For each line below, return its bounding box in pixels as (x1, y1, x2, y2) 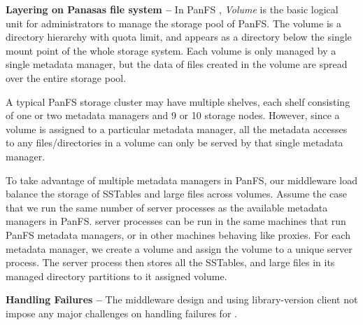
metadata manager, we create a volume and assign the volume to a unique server (6, 241, 353, 256)
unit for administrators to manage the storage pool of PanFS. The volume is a (6, 15, 341, 30)
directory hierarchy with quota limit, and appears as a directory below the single (6, 29, 352, 44)
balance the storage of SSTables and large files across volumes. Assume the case (6, 186, 348, 201)
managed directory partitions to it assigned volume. (6, 268, 227, 283)
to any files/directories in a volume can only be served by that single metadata (6, 135, 343, 150)
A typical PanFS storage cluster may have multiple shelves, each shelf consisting (6, 94, 350, 109)
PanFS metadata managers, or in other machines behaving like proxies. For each (6, 227, 350, 242)
